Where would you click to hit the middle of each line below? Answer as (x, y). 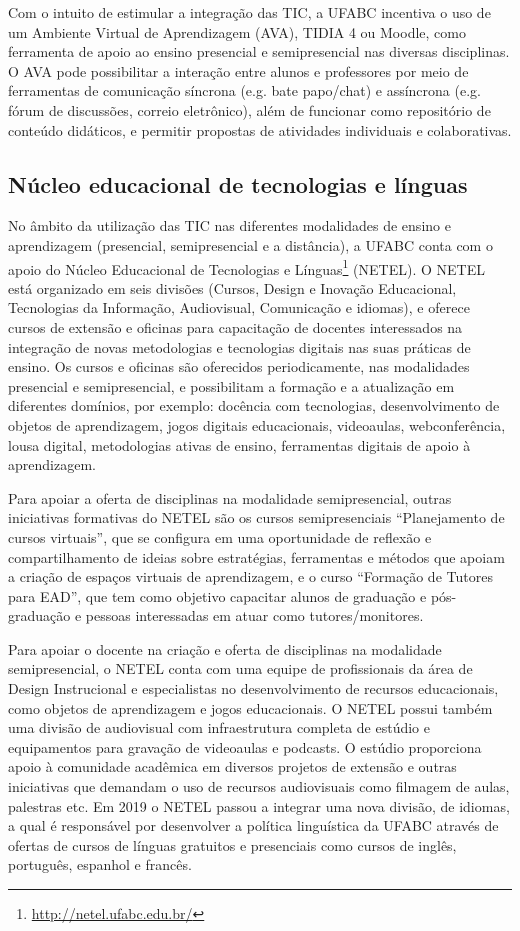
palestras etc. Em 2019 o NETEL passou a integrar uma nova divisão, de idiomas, (259, 805)
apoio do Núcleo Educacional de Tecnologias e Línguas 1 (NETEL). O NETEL (246, 267)
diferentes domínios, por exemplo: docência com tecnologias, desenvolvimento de (254, 405)
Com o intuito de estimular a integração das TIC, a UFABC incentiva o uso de (249, 12)
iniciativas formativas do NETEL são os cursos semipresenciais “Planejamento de (256, 517)
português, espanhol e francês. (100, 864)
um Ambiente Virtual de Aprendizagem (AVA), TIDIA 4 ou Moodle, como (237, 31)
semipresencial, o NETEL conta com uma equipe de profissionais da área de (240, 668)
